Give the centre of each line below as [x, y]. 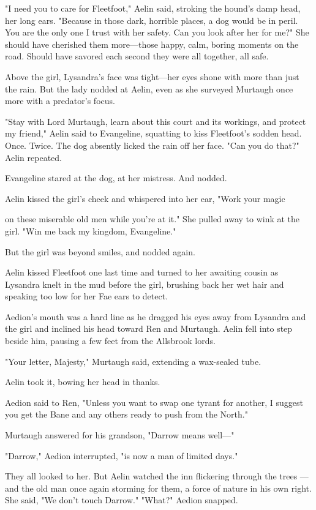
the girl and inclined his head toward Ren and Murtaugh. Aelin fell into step [149, 328]
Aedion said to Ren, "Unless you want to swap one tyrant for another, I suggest [154, 402]
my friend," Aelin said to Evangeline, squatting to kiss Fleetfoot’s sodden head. [153, 133]
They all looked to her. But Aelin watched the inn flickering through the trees [151, 476]
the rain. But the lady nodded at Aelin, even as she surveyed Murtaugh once [149, 88]
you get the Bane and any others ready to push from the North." [126, 414]
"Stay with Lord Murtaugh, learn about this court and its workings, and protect [156, 121]
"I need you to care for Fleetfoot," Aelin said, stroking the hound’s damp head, [153, 8]
